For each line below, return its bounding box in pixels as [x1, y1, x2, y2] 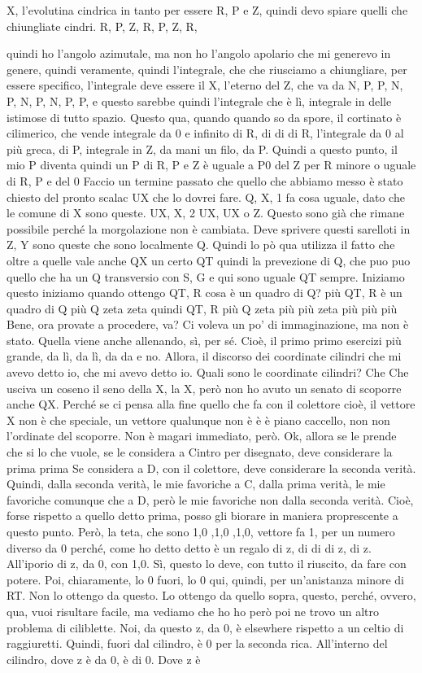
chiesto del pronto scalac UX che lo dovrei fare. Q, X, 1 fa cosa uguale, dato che [7, 188, 405, 205]
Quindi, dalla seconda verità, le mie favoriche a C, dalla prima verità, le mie [7, 475, 385, 492]
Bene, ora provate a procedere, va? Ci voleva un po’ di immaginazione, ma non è [7, 316, 409, 333]
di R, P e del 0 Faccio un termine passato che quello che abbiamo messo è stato [7, 172, 403, 189]
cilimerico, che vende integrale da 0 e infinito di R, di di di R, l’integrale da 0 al [7, 125, 404, 142]
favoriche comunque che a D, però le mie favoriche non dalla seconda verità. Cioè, [7, 491, 414, 508]
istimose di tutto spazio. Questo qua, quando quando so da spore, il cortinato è [7, 108, 402, 125]
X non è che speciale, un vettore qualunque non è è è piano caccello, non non [7, 411, 390, 428]
